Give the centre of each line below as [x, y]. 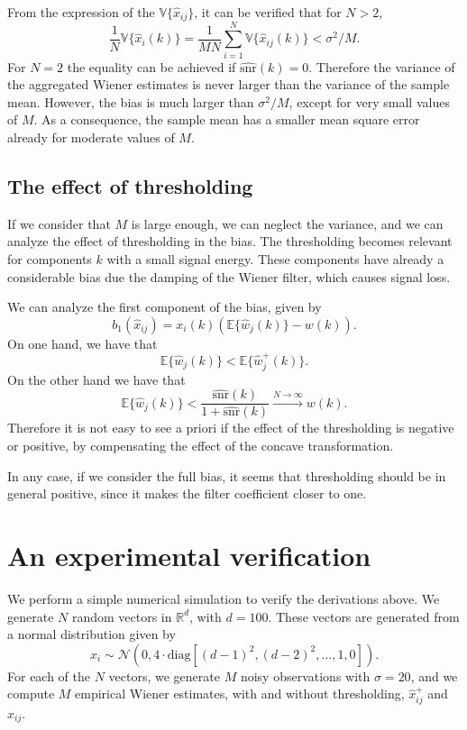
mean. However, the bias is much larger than [131, 101]
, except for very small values [369, 101]
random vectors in [122, 616]
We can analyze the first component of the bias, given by [165, 307]
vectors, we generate [164, 675]
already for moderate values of [91, 137]
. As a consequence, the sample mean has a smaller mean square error [227, 119]
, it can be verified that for [268, 12]
